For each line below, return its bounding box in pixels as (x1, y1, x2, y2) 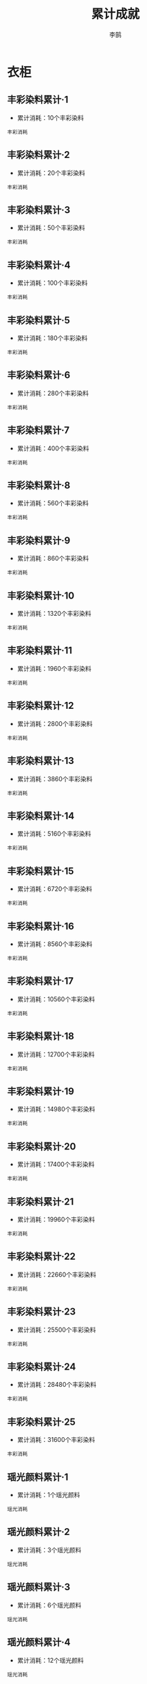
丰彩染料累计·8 (7, 480, 71, 492)
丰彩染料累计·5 (7, 314, 71, 326)
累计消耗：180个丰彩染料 (16, 334, 88, 342)
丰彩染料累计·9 (7, 534, 71, 546)
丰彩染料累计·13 (7, 755, 74, 767)
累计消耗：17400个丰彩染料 (16, 1160, 95, 1169)
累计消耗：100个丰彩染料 (16, 279, 88, 287)
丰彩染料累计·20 (7, 1141, 76, 1152)
